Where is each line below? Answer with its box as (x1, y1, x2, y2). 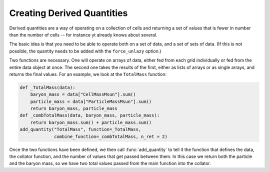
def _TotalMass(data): (19, 84, 75, 90)
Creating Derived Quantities (9, 7, 128, 18)
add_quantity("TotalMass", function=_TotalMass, (19, 126, 141, 132)
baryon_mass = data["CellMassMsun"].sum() (30, 91, 136, 97)
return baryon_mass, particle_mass (30, 105, 117, 111)
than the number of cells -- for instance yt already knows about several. (9, 31, 157, 37)
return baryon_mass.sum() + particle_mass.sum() (30, 119, 152, 125)
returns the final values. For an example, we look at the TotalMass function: (9, 71, 167, 77)
